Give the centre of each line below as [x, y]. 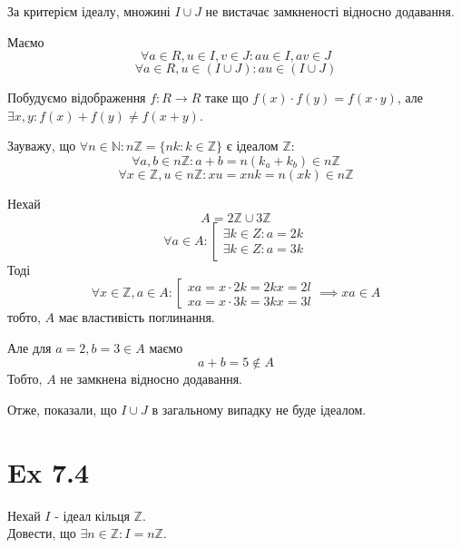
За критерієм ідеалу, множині [89, 11]
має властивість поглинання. [137, 317]
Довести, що [42, 533]
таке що [227, 98]
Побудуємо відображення [77, 98]
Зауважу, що [42, 146]
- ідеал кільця [92, 515]
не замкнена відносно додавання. [151, 379]
